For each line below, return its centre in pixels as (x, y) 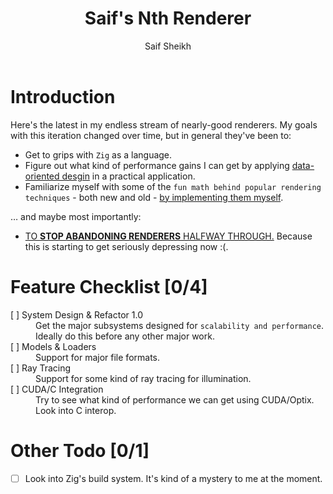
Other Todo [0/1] (80, 450)
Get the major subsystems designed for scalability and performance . (180, 325)
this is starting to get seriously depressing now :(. (126, 246)
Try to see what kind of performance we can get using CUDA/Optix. (175, 399)
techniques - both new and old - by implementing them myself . (154, 197)
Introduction (63, 96)
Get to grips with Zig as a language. (98, 154)
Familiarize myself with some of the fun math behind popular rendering (173, 186)
